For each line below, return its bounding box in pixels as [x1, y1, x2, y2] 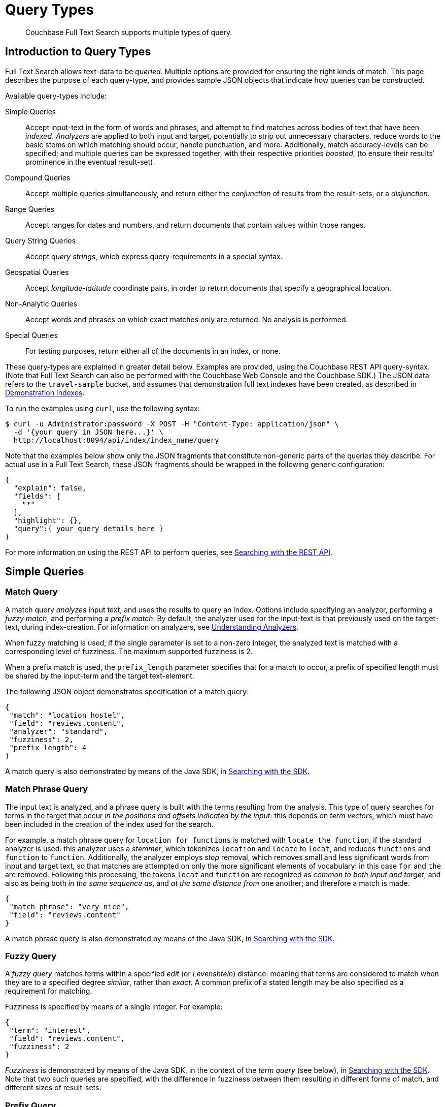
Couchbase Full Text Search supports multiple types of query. [25, 27, 232, 37]
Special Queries [5, 330, 58, 340]
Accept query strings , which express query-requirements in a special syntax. [25, 252, 283, 261]
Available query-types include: [5, 91, 107, 100]
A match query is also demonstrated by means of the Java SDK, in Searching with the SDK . [5, 766, 310, 776]
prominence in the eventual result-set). [25, 157, 155, 166]
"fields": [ [13, 491, 61, 500]
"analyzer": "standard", [9, 727, 108, 735]
